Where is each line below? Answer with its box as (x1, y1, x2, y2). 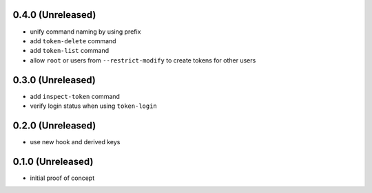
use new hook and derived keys (30, 137, 121, 146)
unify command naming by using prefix (30, 27, 141, 36)
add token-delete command (30, 36, 116, 45)
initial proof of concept (30, 174, 95, 182)
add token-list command (30, 47, 110, 55)
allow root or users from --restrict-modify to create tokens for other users (30, 56, 256, 65)
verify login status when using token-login (30, 102, 158, 110)
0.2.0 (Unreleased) (12, 120, 96, 131)
